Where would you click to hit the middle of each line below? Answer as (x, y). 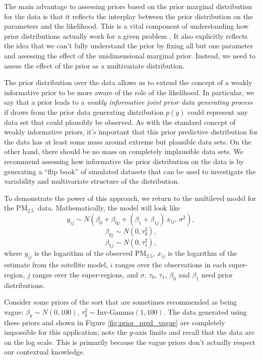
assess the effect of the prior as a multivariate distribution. (94, 65)
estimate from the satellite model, (56, 265)
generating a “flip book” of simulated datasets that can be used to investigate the (130, 171)
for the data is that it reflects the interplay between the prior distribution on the (128, 16)
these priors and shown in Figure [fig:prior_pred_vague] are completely (115, 322)
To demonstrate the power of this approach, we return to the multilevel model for (130, 198)
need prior (217, 274)
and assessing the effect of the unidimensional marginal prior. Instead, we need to (130, 55)
